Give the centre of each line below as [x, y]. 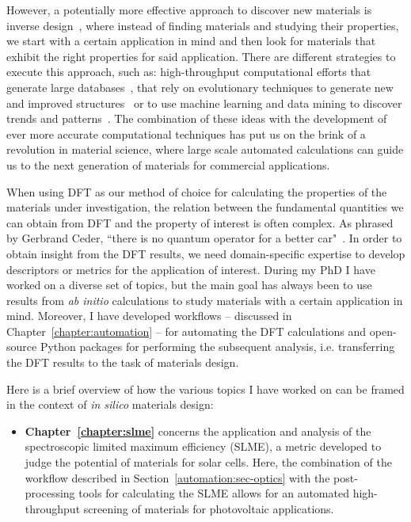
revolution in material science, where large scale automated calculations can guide [205, 149]
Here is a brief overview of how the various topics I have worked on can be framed [205, 389]
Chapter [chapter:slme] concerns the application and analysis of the [198, 431]
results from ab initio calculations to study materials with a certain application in [205, 300]
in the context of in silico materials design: [110, 404]
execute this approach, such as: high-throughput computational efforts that [189, 72]
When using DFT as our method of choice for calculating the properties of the [197, 191]
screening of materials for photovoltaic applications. [209, 508]
